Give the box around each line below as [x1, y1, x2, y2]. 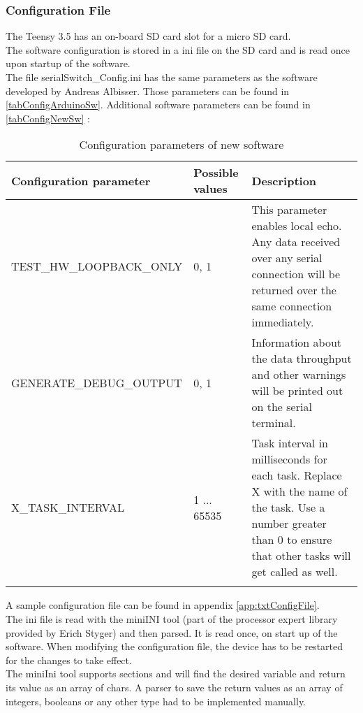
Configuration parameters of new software [79, 136, 284, 153]
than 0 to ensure [251, 531, 332, 548]
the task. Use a [251, 499, 325, 516]
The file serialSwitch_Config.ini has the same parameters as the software [6, 70, 318, 84]
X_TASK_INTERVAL [11, 499, 125, 516]
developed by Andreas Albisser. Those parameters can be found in [6, 83, 290, 98]
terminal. [251, 415, 296, 431]
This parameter [251, 201, 327, 218]
